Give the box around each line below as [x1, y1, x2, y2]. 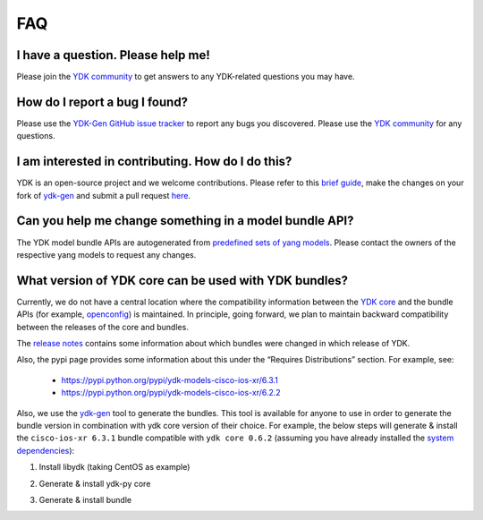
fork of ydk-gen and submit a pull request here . [16, 190, 191, 200]
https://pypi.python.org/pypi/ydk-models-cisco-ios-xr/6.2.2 [61, 388, 281, 398]
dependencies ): [16, 445, 75, 456]
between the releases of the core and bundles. [16, 321, 190, 332]
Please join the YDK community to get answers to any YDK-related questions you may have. [16, 72, 355, 82]
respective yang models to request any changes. [16, 249, 197, 260]
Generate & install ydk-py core [38, 478, 151, 489]
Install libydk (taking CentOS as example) [38, 462, 191, 473]
